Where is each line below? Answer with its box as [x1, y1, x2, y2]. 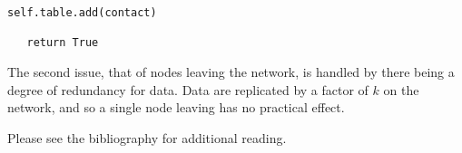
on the [383, 80, 419, 99]
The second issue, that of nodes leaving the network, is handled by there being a [7, 62, 455, 81]
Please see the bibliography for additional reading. [7, 128, 287, 147]
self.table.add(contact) [7, 6, 157, 19]
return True [26, 36, 99, 50]
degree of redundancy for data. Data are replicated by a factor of [7, 80, 369, 99]
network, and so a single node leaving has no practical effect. [7, 98, 345, 117]
